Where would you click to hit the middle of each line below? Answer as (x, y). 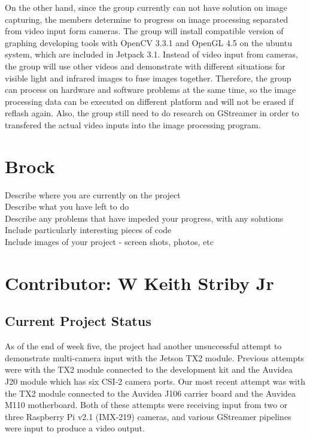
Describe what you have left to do (67, 206)
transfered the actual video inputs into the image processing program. (133, 124)
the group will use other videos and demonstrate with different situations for (145, 66)
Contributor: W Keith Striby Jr (139, 283)
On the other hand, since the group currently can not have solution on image (146, 7)
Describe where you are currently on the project (93, 194)
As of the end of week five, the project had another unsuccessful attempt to (143, 346)
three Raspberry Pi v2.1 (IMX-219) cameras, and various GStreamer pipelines (148, 416)
